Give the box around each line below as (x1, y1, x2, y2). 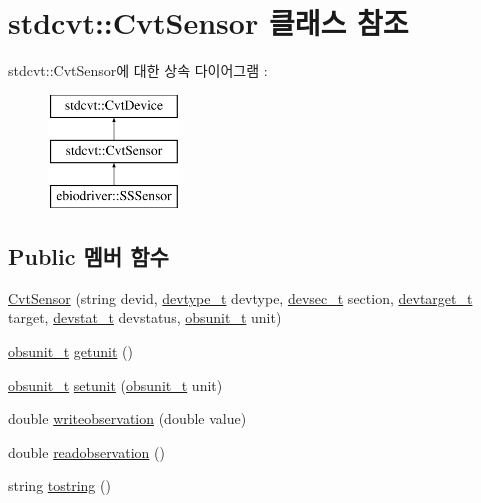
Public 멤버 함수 (8, 241, 169, 272)
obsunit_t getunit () (8, 341, 133, 362)
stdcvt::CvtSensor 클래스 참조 (8, 2, 409, 43)
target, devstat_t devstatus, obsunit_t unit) (8, 307, 282, 328)
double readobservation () (8, 441, 165, 462)
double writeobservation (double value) (8, 408, 247, 429)
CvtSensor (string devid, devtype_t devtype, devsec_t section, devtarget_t (8, 287, 473, 308)
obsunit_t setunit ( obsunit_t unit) (8, 374, 223, 395)
